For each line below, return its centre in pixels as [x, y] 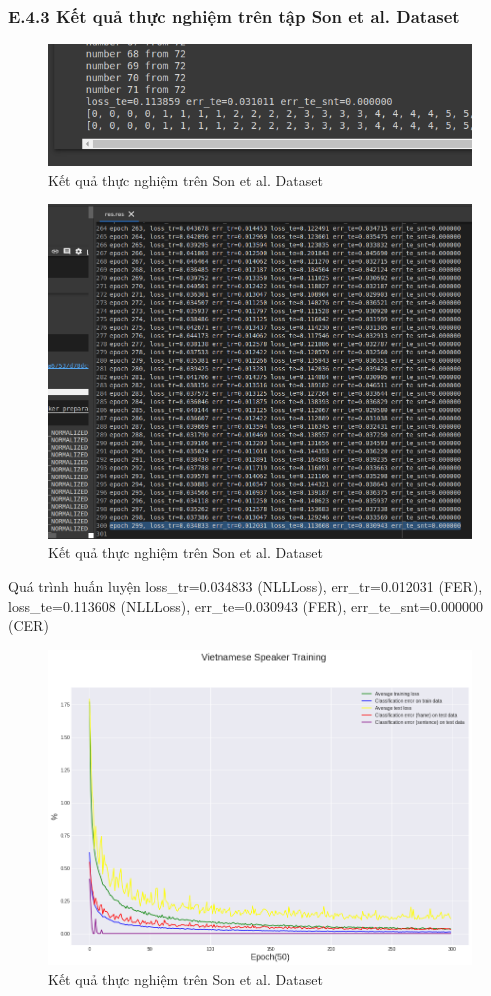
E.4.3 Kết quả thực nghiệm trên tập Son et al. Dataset [234, 15]
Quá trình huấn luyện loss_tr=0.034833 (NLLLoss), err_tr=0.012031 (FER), [245, 585]
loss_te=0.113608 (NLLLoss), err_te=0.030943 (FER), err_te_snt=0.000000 [245, 605]
